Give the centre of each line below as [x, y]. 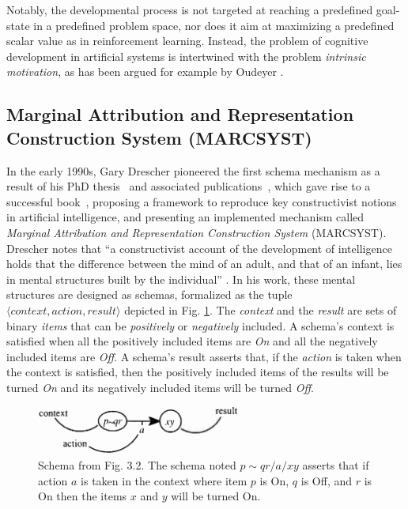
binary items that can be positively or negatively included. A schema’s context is [200, 325]
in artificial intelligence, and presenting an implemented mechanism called [185, 217]
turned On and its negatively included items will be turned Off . [160, 387]
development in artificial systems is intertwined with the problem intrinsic [186, 56]
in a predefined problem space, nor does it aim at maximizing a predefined [214, 25]
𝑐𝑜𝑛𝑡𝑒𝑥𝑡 [29, 311]
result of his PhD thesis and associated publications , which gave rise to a [189, 186]
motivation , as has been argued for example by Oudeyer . [145, 72]
